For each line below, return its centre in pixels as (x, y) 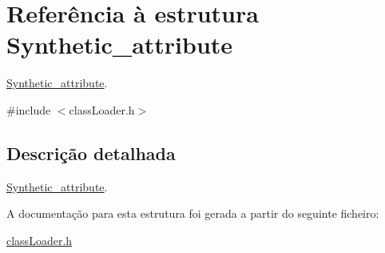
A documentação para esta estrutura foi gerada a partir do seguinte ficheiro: (193, 213)
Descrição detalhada (91, 153)
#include (29, 109)
